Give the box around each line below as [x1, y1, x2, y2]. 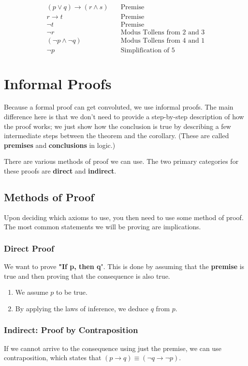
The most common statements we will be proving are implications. [4, 222, 201, 232]
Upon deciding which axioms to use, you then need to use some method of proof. [4, 212, 244, 222]
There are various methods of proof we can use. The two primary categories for [4, 156, 239, 166]
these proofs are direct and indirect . [4, 165, 117, 175]
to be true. [56, 287, 88, 297]
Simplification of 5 [120, 47, 175, 54]
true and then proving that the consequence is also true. [4, 271, 170, 281]
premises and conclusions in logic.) [4, 140, 116, 150]
